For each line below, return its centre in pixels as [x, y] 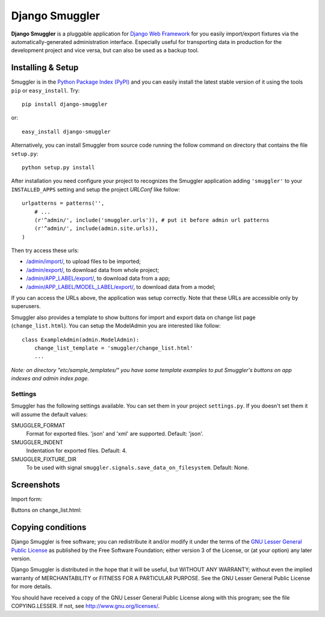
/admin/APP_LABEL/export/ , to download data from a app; [98, 278]
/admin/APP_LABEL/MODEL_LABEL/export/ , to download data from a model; [121, 287]
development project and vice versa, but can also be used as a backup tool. [105, 51]
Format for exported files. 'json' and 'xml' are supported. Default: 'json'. [115, 434]
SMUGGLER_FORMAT [38, 426]
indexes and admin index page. [50, 379]
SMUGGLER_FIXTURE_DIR [44, 459]
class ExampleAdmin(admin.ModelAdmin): [81, 340]
